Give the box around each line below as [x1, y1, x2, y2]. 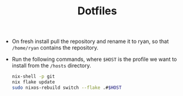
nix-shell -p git [11, 73, 55, 80]
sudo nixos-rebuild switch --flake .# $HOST [11, 85, 122, 91]
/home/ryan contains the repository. [11, 44, 99, 51]
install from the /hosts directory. [11, 62, 91, 69]
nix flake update [11, 79, 55, 85]
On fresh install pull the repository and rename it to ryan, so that [11, 38, 169, 45]
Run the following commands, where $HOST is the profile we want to [11, 55, 177, 63]
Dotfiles [77, 4, 117, 18]
